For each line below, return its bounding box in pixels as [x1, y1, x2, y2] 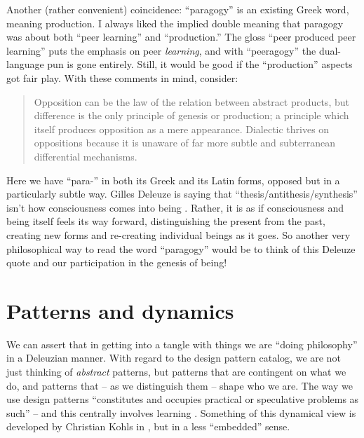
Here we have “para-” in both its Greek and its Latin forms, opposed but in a [6, 172, 340, 187]
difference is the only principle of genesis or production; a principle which [34, 108, 349, 123]
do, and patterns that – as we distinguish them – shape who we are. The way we [6, 378, 353, 392]
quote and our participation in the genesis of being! [6, 255, 227, 270]
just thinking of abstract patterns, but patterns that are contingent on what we [6, 364, 346, 378]
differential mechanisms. [34, 149, 137, 163]
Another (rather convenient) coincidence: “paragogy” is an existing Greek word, [6, 2, 349, 16]
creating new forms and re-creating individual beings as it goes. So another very [6, 227, 351, 242]
